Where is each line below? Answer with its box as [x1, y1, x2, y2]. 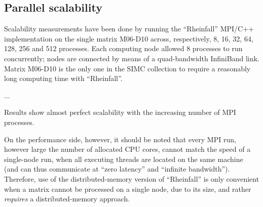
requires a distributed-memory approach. [4, 193, 130, 204]
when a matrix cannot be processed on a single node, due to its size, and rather [4, 183, 251, 194]
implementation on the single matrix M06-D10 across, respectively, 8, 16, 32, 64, [4, 33, 253, 44]
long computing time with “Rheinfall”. [4, 73, 123, 84]
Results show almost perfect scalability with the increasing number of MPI [4, 107, 236, 117]
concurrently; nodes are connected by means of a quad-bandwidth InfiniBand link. [4, 53, 259, 63]
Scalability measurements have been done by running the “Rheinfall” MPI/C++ [4, 23, 254, 34]
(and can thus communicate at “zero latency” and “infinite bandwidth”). [4, 163, 230, 174]
